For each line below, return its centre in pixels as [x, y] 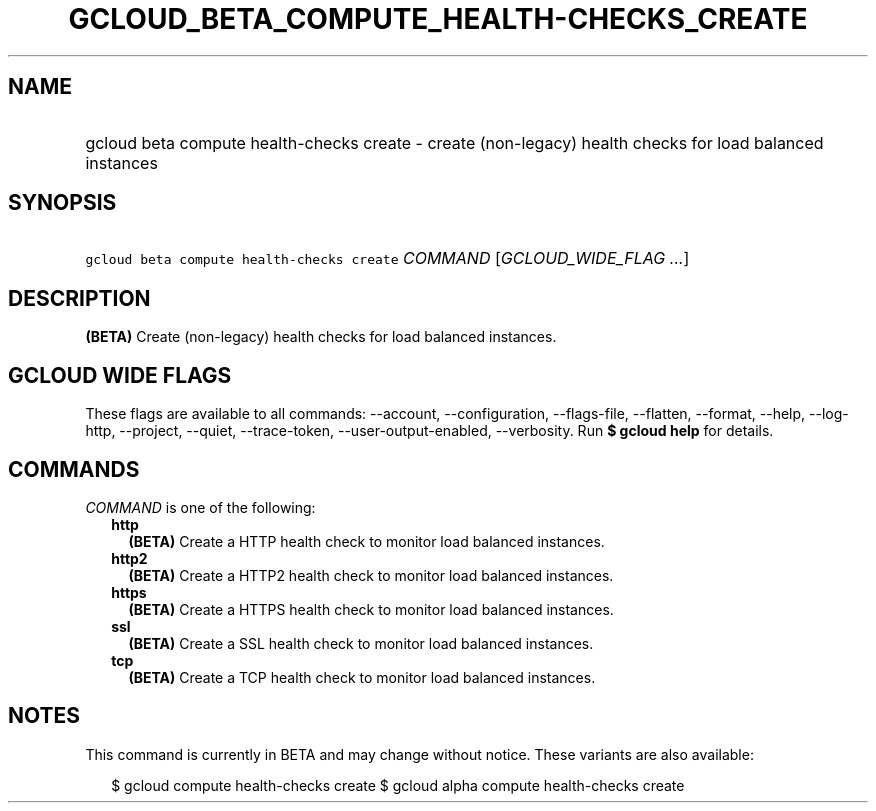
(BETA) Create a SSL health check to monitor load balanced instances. [361, 643]
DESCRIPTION [79, 298]
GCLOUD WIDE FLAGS [120, 375]
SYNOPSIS [62, 203]
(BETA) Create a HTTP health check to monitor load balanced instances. [366, 541]
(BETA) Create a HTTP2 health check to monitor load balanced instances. [371, 575]
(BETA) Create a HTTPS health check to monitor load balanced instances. [371, 609]
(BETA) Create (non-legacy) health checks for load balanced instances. [321, 337]
